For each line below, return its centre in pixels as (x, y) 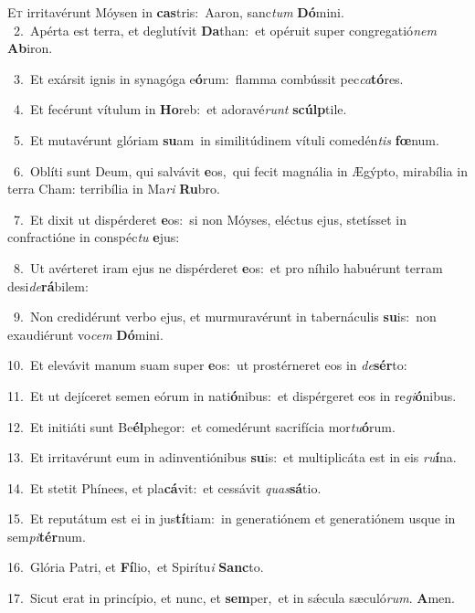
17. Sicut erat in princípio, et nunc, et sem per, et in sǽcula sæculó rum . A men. (231, 598)
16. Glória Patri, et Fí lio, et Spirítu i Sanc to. (136, 567)
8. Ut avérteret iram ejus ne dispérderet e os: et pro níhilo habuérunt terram (228, 267)
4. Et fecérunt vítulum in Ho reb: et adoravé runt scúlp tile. (180, 109)
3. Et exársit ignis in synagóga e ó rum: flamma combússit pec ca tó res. (208, 78)
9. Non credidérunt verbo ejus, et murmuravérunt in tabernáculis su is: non (225, 317)
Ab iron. (30, 48)
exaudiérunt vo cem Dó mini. (85, 334)
